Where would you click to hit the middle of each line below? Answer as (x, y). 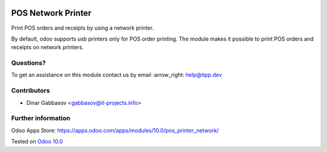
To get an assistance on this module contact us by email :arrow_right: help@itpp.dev (117, 75)
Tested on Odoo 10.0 (37, 142)
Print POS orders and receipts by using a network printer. (82, 28)
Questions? (28, 63)
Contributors (31, 91)
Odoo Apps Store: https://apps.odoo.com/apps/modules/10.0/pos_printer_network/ (115, 130)
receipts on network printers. (48, 47)
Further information (41, 118)
